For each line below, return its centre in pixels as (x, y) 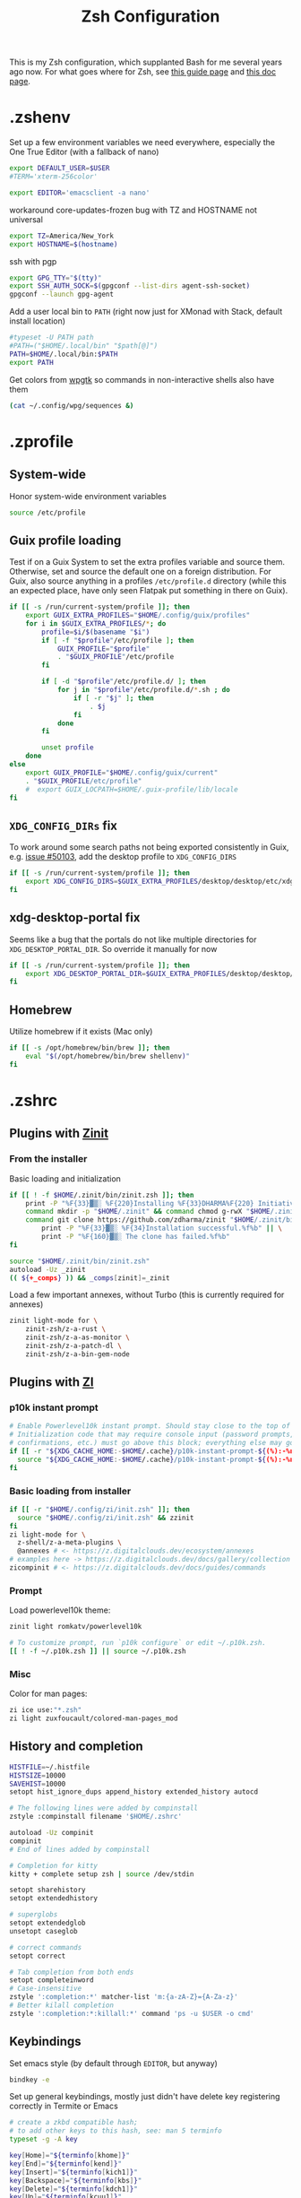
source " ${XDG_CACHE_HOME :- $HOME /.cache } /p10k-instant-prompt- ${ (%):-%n (156, 1459)
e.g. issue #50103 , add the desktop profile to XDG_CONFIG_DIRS (123, 857)
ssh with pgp (33, 261)
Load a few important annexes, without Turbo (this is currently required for (147, 1295)
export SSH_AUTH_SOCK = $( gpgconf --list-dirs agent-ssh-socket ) (130, 286)
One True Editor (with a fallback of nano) (84, 152)
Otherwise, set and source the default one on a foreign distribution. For (140, 572)
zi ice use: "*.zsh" (46, 1710)
